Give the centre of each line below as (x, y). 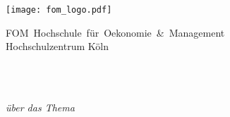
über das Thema (40, 107)
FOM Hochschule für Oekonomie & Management (115, 32)
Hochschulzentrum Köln (57, 46)
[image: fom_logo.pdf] (59, 10)
